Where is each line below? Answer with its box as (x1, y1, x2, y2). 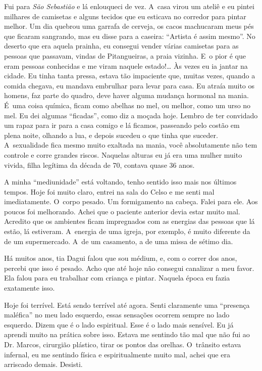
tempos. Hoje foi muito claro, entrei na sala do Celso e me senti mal (4, 186, 215, 197)
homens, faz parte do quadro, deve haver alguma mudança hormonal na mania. (4, 90, 249, 101)
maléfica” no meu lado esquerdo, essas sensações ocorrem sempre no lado (4, 309, 230, 320)
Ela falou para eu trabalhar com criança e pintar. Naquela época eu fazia (4, 272, 230, 283)
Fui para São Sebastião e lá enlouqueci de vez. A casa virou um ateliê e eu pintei (4, 1, 254, 11)
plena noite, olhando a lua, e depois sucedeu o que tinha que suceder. (4, 129, 218, 140)
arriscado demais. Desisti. (4, 359, 83, 369)
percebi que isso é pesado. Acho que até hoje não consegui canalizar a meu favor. (4, 262, 254, 273)
